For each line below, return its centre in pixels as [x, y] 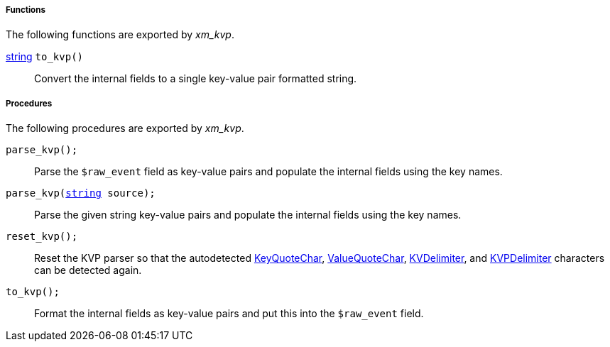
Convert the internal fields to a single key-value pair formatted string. [196, 79]
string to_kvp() [44, 57]
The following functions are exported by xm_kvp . [120, 35]
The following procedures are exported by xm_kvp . [125, 128]
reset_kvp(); [42, 237]
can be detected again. [88, 270]
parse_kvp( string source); [81, 193]
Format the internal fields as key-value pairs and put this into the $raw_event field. [229, 314]
